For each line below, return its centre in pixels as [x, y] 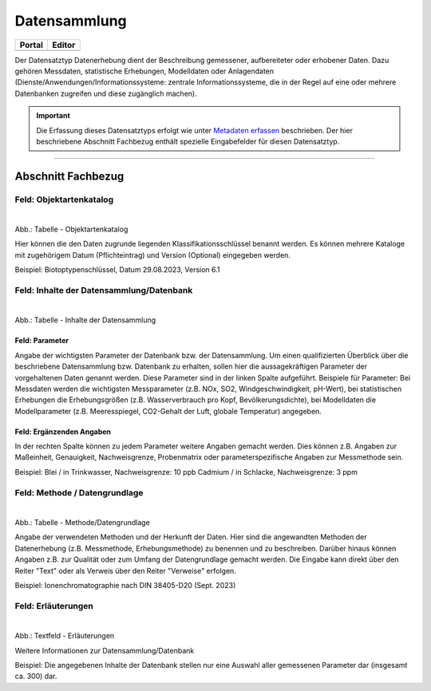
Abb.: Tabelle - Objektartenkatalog [71, 229]
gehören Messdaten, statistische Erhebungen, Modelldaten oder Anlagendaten [144, 71]
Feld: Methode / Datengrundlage [79, 492]
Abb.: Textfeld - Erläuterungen [65, 636]
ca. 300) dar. [36, 676]
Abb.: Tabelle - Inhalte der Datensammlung [85, 320]
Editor [64, 45]
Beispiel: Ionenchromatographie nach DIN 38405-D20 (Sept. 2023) [125, 585]
